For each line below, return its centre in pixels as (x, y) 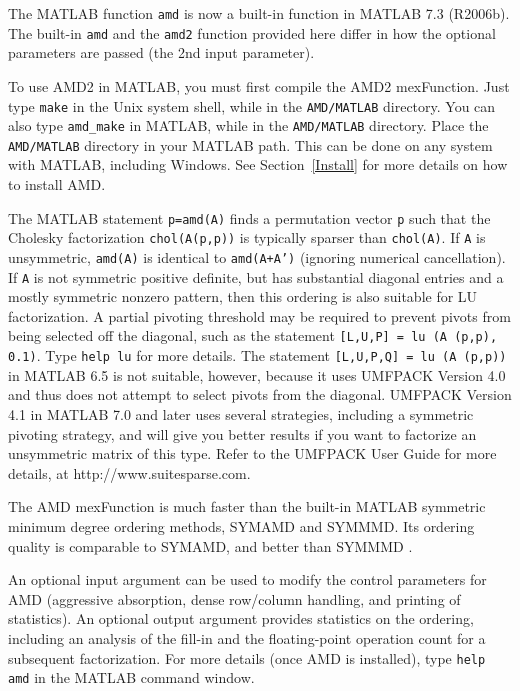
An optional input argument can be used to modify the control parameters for (247, 579)
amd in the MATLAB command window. (131, 677)
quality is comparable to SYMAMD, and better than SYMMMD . (210, 545)
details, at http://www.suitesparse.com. (129, 472)
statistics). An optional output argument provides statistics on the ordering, (241, 618)
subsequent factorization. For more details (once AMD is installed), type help (247, 657)
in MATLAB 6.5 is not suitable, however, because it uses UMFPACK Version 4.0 (257, 374)
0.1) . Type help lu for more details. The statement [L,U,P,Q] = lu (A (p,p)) (257, 355)
